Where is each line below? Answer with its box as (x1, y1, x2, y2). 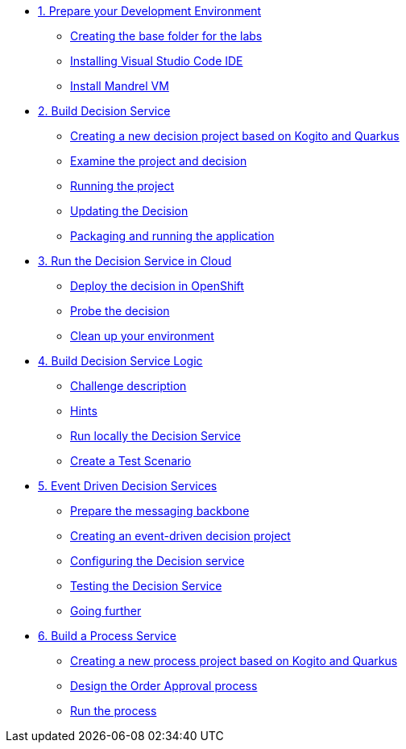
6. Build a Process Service (38, 629, 177, 643)
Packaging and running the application (70, 229, 275, 243)
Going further (70, 604, 142, 618)
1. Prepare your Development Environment (38, 4, 262, 18)
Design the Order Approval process (70, 679, 258, 693)
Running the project (70, 179, 175, 193)
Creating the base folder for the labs (70, 29, 263, 43)
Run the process (70, 704, 157, 718)
